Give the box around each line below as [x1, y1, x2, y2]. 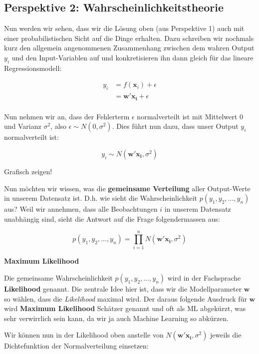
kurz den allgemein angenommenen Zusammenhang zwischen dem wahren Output [4, 42, 255, 53]
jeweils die [210, 330, 242, 340]
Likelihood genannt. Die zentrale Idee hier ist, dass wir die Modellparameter [4, 284, 242, 294]
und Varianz [4, 121, 41, 131]
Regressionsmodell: [4, 62, 62, 73]
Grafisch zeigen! [4, 166, 52, 176]
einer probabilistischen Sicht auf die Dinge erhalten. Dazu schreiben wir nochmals [4, 32, 254, 43]
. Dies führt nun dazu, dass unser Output [112, 121, 239, 131]
